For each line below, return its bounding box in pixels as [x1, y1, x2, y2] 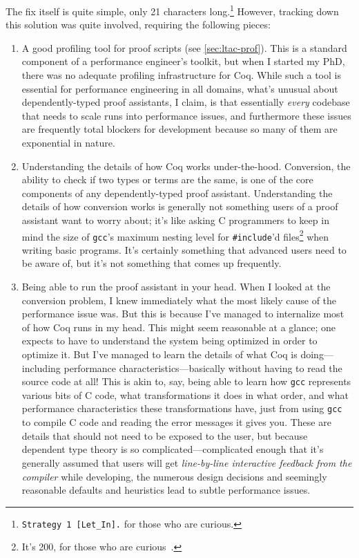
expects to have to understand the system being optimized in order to [21, 333, 318, 348]
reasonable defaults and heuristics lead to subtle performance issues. [21, 483, 311, 497]
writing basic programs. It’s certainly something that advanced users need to [21, 242, 347, 257]
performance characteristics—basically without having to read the [64, 360, 342, 375]
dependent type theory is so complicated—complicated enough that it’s [21, 442, 324, 456]
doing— [300, 347, 333, 362]
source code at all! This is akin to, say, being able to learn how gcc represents [21, 374, 351, 389]
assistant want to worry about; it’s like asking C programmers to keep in [21, 212, 329, 227]
